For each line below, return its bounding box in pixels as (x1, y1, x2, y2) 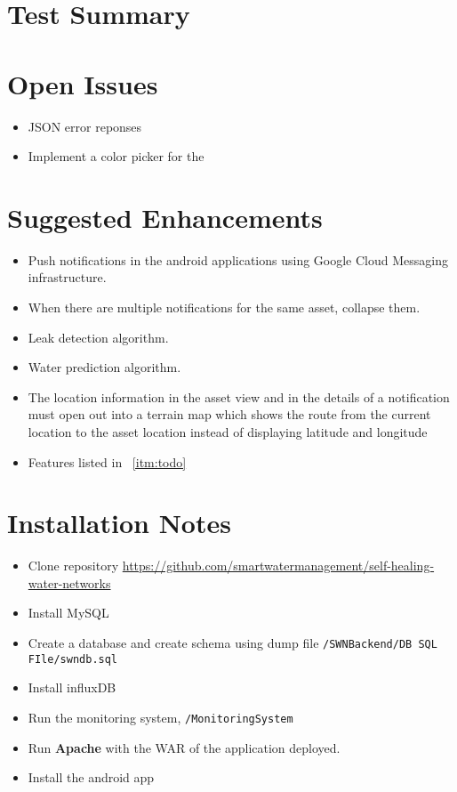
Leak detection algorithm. (28, 327, 169, 346)
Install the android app (28, 768, 155, 787)
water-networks (28, 573, 111, 592)
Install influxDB (28, 678, 116, 697)
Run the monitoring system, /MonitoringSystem (28, 707, 293, 726)
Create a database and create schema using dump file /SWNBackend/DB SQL (28, 634, 437, 652)
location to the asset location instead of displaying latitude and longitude (28, 422, 428, 440)
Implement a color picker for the (28, 147, 204, 166)
